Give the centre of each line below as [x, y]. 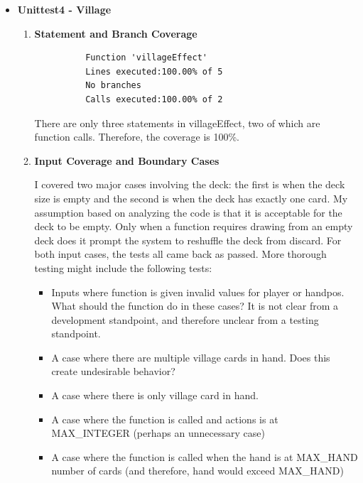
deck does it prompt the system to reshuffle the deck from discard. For [188, 240]
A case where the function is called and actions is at [165, 419]
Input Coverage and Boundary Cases [127, 160]
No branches [113, 86]
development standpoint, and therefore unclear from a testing [185, 319]
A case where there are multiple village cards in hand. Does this [191, 357]
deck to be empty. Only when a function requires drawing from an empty [194, 226]
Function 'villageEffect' [146, 58]
